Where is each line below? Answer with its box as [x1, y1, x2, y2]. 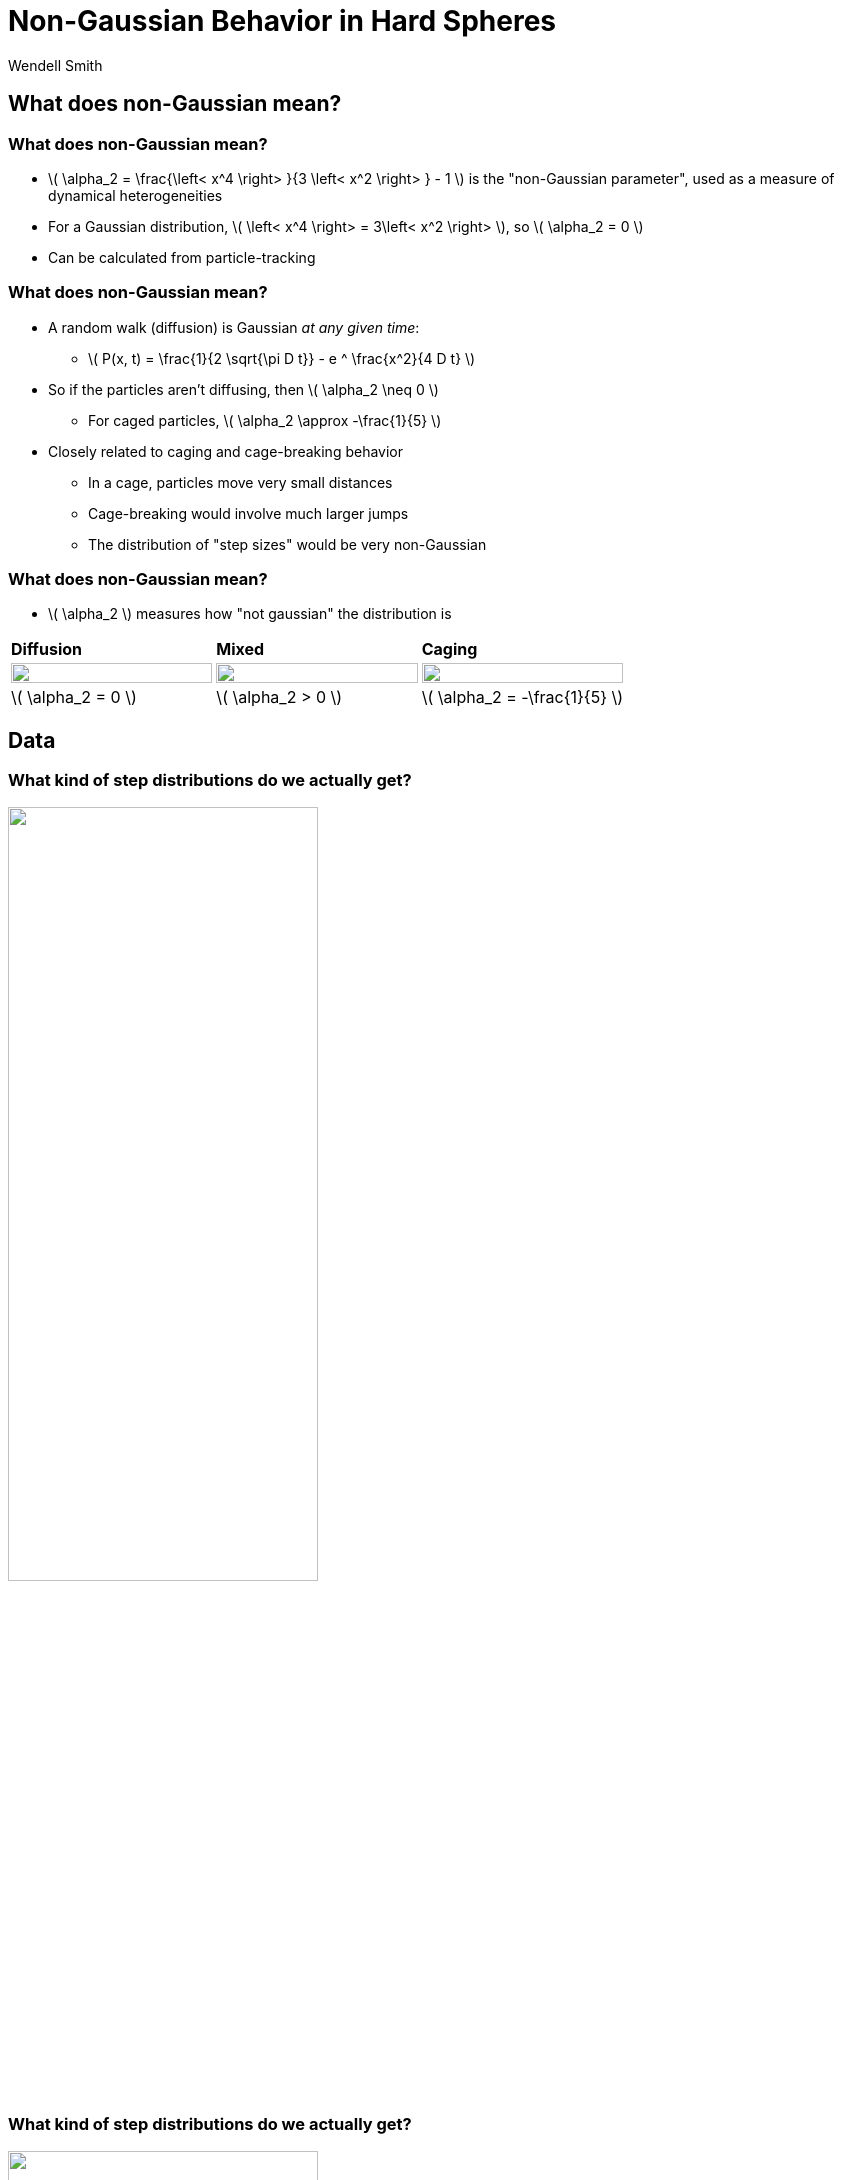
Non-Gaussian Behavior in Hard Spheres [8, 4, 557, 38]
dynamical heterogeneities [48, 186, 223, 204]
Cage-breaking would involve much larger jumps [88, 504, 409, 522]
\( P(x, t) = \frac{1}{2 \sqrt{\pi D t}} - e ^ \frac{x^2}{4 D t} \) [88, 349, 476, 367]
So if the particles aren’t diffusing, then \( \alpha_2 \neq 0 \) [48, 380, 439, 398]
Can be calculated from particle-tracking [48, 248, 316, 266]
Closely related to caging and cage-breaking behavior [48, 442, 403, 460]
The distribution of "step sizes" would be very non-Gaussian [88, 535, 487, 553]
